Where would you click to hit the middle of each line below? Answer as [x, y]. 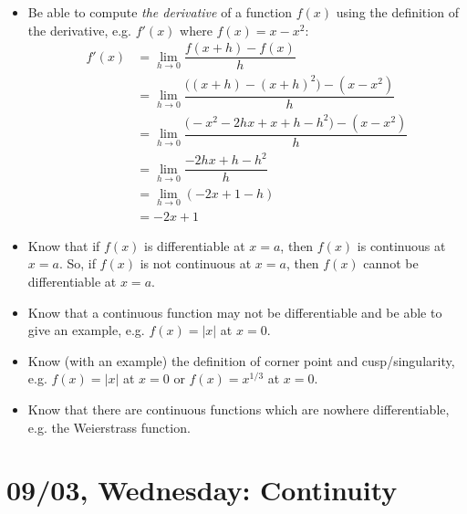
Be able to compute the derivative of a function [160, 12]
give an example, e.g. [86, 330]
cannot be [391, 263]
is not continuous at [196, 263]
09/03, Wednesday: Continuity [202, 490]
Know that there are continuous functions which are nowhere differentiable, [239, 409]
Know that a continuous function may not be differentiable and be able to [235, 312]
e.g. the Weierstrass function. [109, 427]
